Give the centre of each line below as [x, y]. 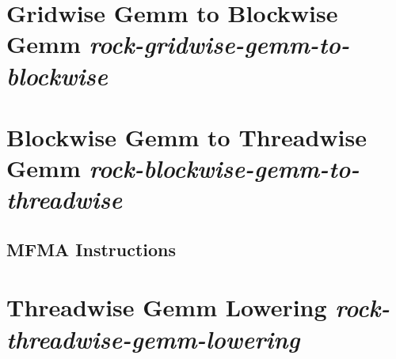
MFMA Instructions [91, 249]
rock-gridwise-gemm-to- [219, 44]
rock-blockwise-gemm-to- [224, 168]
